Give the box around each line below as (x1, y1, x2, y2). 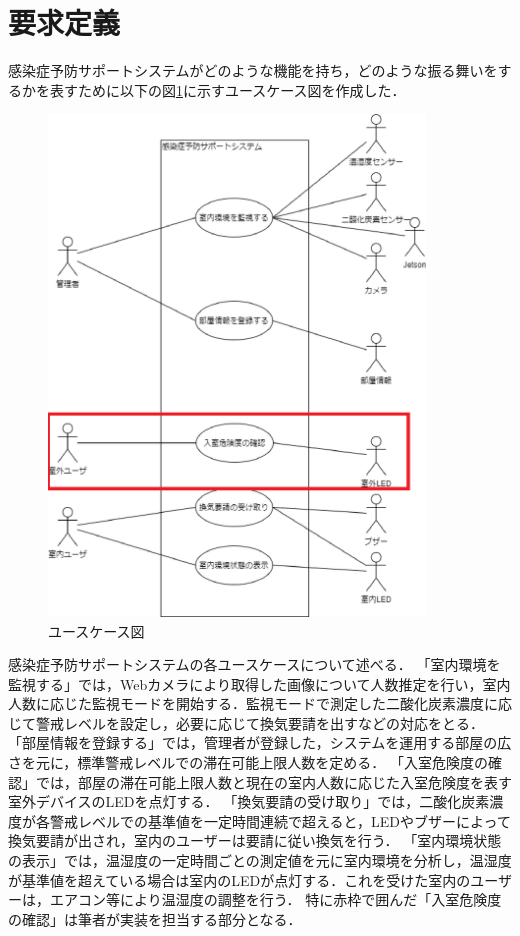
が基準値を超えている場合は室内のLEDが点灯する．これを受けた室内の (8, 869, 471, 890)
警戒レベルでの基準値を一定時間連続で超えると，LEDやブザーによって (49, 810, 511, 831)
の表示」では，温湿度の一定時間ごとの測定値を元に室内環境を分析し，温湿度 (8, 850, 512, 871)
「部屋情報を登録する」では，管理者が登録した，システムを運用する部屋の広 (8, 732, 512, 753)
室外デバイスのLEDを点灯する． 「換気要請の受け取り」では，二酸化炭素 (8, 791, 490, 812)
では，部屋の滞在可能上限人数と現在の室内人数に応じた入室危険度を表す (35, 771, 512, 792)
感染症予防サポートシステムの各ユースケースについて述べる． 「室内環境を (8, 654, 501, 675)
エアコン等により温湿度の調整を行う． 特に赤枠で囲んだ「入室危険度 (49, 889, 502, 910)
